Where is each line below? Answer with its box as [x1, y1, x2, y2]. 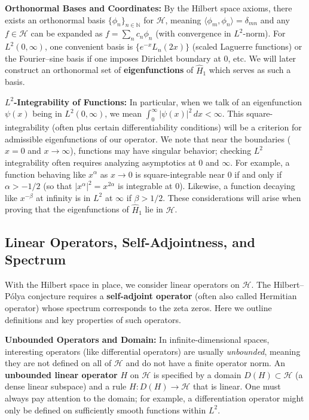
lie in [145, 203, 163, 215]
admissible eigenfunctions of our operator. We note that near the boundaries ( [5, 132, 291, 145]
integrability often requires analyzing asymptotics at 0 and [5, 156, 219, 168]
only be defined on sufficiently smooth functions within [5, 403, 206, 416]
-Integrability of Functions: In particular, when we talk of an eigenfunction [14, 95, 302, 108]
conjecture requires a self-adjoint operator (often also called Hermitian [27, 290, 297, 302]
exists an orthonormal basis [5, 13, 105, 26]
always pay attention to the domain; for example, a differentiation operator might [5, 392, 304, 404]
